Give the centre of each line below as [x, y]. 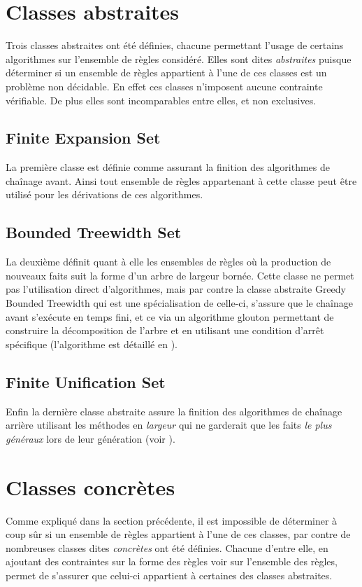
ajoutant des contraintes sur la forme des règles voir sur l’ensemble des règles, [172, 561]
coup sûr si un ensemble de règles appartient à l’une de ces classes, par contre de [178, 534]
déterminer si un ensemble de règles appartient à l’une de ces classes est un [166, 72]
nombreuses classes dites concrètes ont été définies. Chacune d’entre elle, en [167, 547]
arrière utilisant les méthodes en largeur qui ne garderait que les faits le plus [169, 425]
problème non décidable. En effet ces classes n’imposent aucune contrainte [164, 86]
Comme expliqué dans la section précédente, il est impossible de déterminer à [172, 520]
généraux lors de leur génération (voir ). [90, 438]
